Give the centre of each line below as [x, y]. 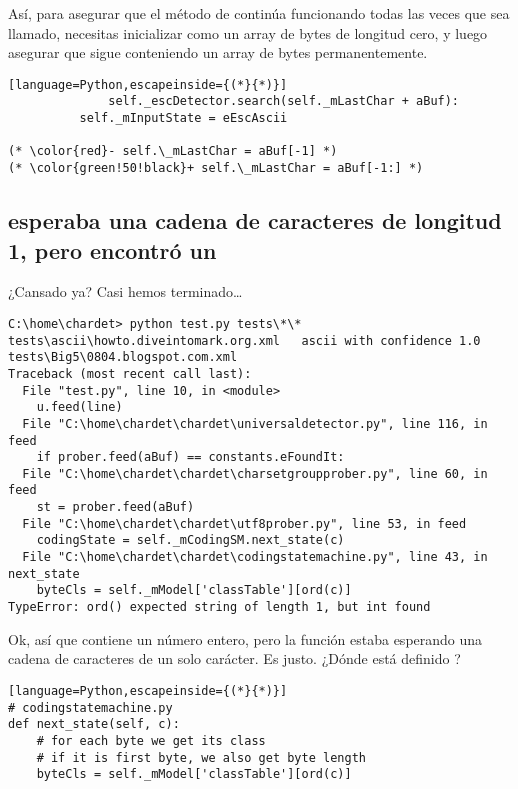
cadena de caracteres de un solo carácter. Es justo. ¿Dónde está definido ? [234, 658]
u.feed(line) [79, 407]
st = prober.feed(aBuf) [115, 507]
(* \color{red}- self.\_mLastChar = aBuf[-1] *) [173, 151]
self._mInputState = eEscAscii [183, 118]
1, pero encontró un [112, 249]
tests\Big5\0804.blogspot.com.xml [123, 357]
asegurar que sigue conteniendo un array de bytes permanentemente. [218, 52]
